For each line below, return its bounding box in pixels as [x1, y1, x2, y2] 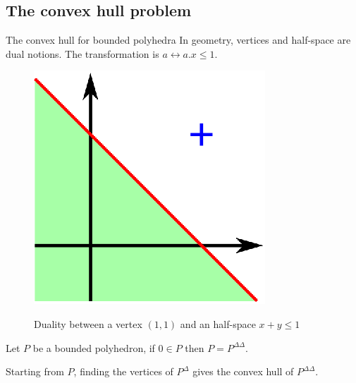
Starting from [6, 364, 64, 379]
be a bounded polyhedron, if [32, 340, 155, 355]
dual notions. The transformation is [6, 46, 159, 61]
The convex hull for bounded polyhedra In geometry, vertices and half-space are [6, 32, 351, 47]
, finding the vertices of [73, 364, 173, 379]
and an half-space [180, 316, 256, 331]
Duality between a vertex [34, 316, 142, 331]
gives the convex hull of [192, 364, 294, 379]
